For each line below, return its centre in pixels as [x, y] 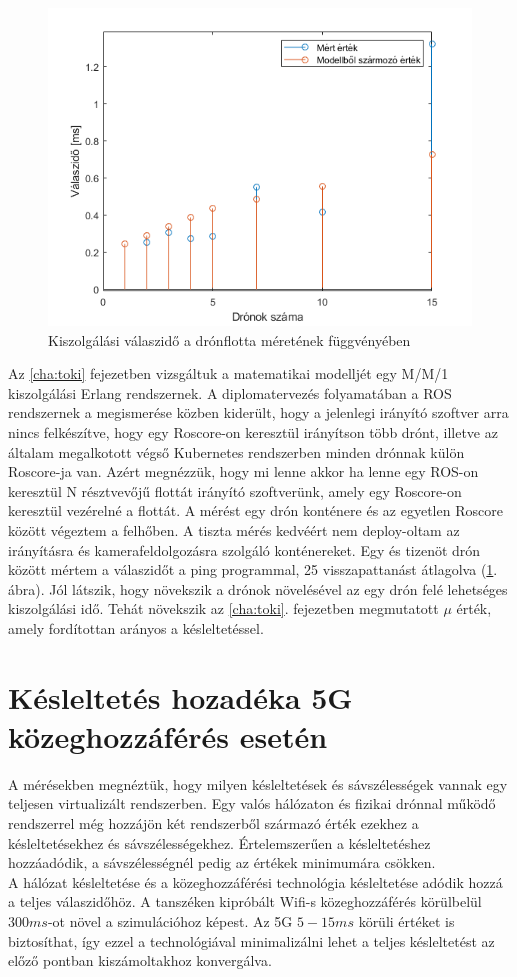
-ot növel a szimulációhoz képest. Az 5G [170, 920]
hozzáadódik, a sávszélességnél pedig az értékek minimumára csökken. [222, 862]
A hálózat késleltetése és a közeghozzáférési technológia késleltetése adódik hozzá [255, 881]
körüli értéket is [406, 920]
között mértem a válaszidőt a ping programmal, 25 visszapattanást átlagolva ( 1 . [253, 569]
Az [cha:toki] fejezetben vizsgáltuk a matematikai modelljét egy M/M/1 [228, 373]
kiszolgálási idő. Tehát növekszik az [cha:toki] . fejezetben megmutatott [223, 608]
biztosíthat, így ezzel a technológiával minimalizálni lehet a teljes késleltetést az [251, 940]
